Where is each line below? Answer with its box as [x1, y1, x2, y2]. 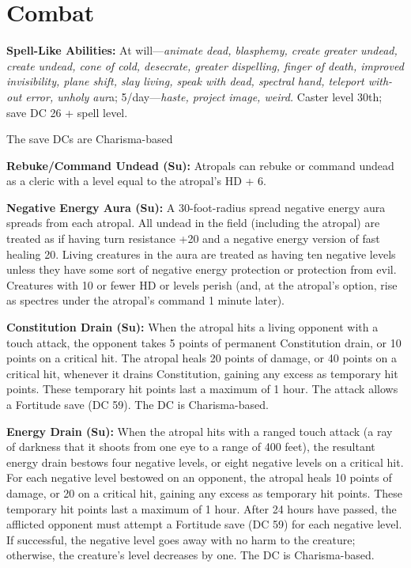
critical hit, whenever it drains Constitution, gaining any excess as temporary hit [6, 365, 398, 381]
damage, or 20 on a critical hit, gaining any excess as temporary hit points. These [6, 484, 403, 501]
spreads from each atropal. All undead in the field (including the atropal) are [6, 214, 380, 231]
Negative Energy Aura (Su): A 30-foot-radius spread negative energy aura [6, 199, 386, 215]
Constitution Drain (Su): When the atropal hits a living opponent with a [6, 319, 379, 335]
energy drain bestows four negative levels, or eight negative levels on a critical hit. [6, 453, 404, 470]
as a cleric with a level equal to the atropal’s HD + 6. [6, 172, 266, 189]
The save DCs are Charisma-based [6, 131, 173, 147]
